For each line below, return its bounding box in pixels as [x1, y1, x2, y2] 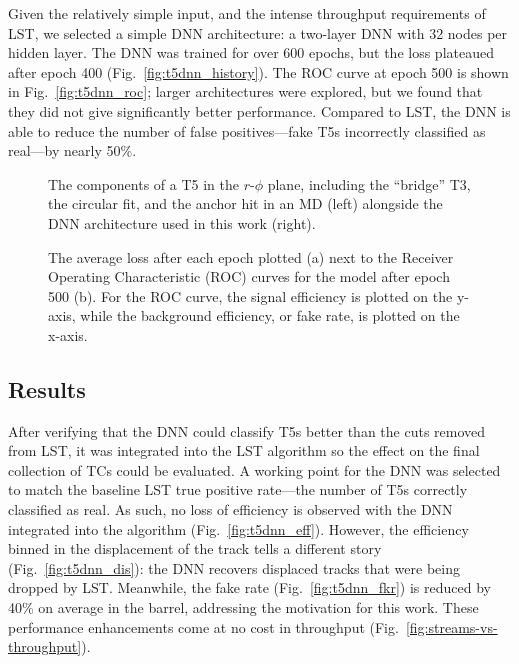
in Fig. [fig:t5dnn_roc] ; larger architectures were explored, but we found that [8, 81, 483, 102]
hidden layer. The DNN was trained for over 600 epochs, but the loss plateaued [8, 42, 494, 63]
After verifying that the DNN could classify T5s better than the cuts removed [8, 420, 486, 441]
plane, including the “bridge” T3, [267, 173, 471, 194]
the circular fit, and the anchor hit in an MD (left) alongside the [48, 193, 443, 214]
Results [8, 373, 86, 404]
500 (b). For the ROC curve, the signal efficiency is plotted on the [48, 285, 453, 306]
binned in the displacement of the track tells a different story [8, 538, 382, 559]
